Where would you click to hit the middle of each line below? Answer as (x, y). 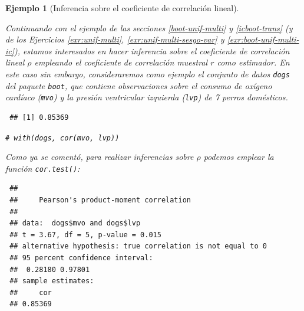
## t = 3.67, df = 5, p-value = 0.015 (85, 235)
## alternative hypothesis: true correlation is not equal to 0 (138, 246)
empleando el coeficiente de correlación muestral (121, 62)
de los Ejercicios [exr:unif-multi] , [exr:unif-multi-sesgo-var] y (115, 39)
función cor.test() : (43, 168)
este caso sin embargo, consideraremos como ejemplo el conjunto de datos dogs (148, 73)
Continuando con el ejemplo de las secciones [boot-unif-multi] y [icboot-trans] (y (149, 27)
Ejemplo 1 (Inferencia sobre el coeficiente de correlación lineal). (122, 8)
